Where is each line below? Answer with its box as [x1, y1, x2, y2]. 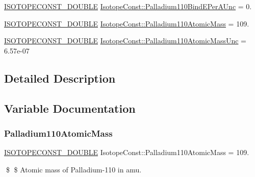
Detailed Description [4, 70, 116, 86]
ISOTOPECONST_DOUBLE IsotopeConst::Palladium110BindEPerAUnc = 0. [4, 1, 252, 11]
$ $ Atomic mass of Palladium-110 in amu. [6, 164, 142, 174]
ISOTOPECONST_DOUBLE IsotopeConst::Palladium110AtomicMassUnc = [4, 35, 247, 46]
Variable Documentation [4, 100, 136, 116]
